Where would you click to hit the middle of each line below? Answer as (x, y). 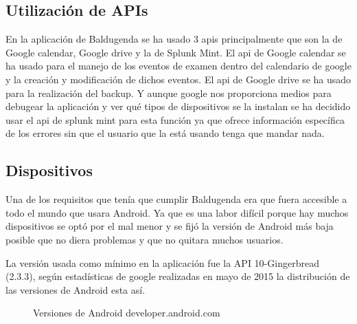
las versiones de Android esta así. (76, 289)
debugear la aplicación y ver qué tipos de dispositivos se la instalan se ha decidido (178, 106)
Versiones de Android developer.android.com (127, 313)
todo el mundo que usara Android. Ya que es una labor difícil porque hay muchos (177, 212)
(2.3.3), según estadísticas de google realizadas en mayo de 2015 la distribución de (178, 276)
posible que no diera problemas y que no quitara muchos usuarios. (145, 239)
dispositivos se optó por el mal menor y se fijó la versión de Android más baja (170, 226)
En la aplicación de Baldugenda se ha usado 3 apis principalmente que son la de (174, 39)
